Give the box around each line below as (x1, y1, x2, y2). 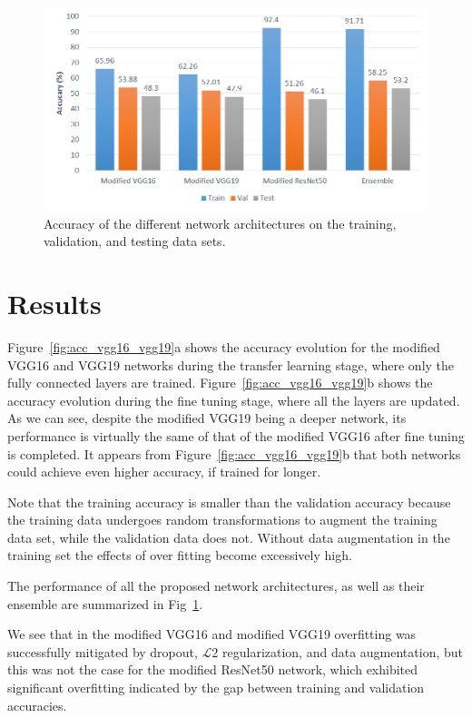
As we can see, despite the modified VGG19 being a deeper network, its (7, 408, 407, 428)
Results (7, 285, 102, 321)
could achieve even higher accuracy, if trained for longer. (7, 462, 321, 481)
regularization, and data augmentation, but (222, 642, 463, 661)
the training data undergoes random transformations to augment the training (7, 510, 438, 529)
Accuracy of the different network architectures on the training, (44, 213, 397, 232)
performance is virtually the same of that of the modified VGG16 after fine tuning (7, 426, 465, 445)
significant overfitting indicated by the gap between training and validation (7, 678, 425, 697)
